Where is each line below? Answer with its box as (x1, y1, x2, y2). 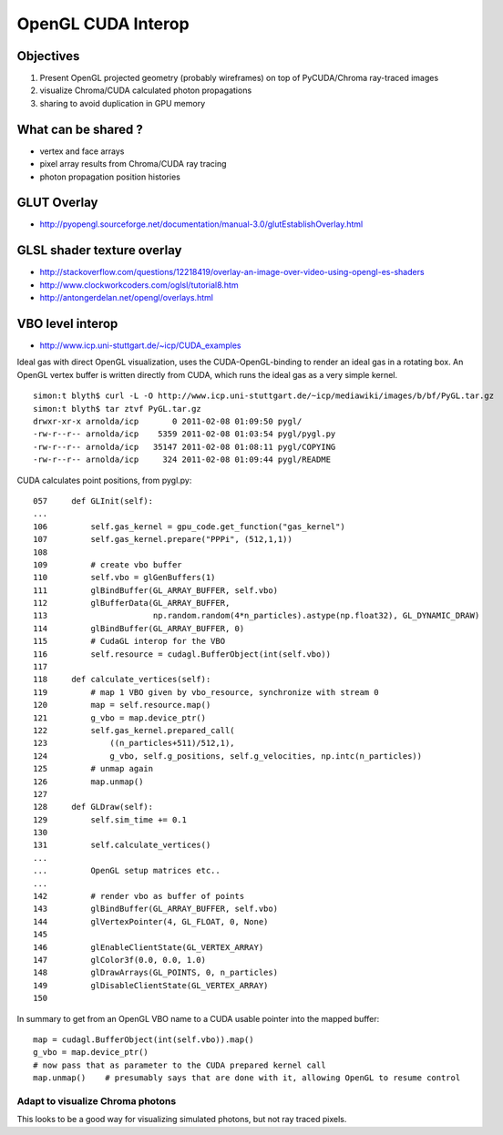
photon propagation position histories (39, 171, 181, 182)
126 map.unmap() (33, 776, 144, 787)
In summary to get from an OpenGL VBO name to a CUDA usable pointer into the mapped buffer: (16, 1013, 380, 1024)
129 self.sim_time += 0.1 (33, 814, 187, 824)
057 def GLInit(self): (33, 496, 154, 506)
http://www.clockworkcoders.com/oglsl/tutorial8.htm (39, 279, 239, 291)
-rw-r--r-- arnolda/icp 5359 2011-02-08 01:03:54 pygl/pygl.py (33, 429, 336, 439)
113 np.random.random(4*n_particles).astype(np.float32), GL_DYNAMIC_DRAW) (33, 610, 480, 621)
